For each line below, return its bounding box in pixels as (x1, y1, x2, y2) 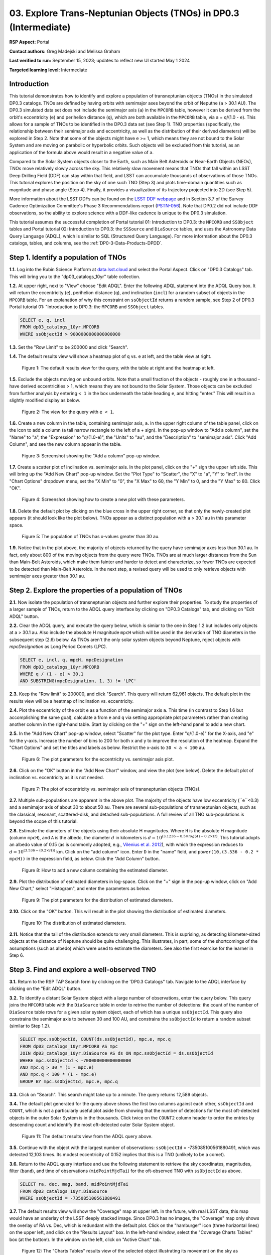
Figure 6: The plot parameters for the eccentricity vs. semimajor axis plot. (22, 756, 174, 762)
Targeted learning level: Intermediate (9, 67, 87, 73)
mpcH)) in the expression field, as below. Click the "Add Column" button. (9, 856, 160, 862)
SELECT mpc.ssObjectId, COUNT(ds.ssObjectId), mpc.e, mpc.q (20, 1037, 171, 1042)
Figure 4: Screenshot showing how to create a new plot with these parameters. (22, 496, 185, 503)
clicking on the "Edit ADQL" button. (9, 985, 82, 991)
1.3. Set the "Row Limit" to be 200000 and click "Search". (9, 344, 128, 350)
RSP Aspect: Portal (9, 39, 50, 45)
